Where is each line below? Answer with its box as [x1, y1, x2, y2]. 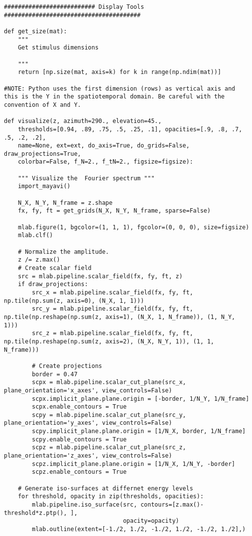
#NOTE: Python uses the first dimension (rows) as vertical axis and [4, 85, 235, 92]
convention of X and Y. [4, 101, 81, 108]
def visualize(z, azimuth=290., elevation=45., [4, 118, 162, 125]
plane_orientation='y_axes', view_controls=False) [4, 419, 172, 427]
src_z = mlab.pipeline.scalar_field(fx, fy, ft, [32, 330, 193, 337]
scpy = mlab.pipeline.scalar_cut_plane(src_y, [32, 411, 186, 418]
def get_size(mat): [4, 27, 67, 35]
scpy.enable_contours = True [32, 436, 127, 443]
